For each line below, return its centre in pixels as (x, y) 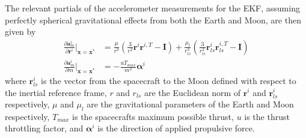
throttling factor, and (44, 128)
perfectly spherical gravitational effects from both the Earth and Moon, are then (153, 19)
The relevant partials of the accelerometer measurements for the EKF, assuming (152, 8)
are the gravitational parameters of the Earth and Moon (190, 104)
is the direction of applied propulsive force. (176, 128)
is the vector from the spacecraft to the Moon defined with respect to (169, 80)
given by (20, 31)
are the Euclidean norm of (192, 92)
